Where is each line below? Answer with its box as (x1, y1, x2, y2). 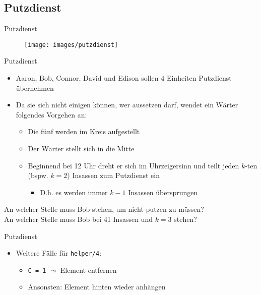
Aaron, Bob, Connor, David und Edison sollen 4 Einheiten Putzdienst (16, 73, 232, 83)
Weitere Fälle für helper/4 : (16, 248, 102, 258)
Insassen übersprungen (128, 187, 198, 197)
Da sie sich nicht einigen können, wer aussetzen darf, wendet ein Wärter (16, 99, 238, 110)
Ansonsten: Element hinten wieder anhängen (28, 281, 166, 292)
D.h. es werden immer (40, 187, 108, 197)
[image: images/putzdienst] (24, 41, 118, 48)
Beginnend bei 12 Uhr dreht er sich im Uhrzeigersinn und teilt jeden (28, 160, 239, 170)
